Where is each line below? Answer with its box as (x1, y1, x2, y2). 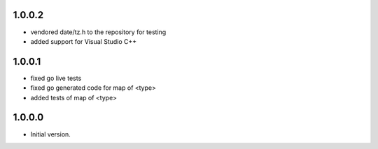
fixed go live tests (30, 74, 82, 82)
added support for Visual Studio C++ (30, 37, 137, 45)
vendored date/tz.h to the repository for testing (30, 28, 167, 36)
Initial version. (30, 130, 71, 139)
